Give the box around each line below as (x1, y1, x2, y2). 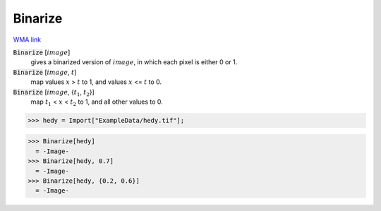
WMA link (13, 35, 42, 44)
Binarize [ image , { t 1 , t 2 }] (13, 88, 95, 98)
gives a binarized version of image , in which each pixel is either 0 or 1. (30, 58, 238, 66)
